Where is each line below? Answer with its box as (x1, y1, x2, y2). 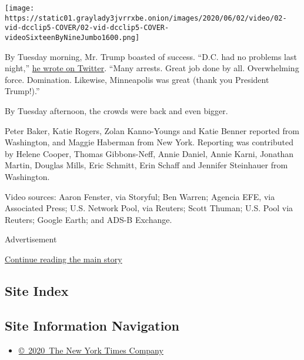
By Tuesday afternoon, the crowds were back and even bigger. (5, 105, 228, 116)
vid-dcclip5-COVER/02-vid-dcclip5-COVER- (5, 24, 169, 32)
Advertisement (5, 233, 57, 245)
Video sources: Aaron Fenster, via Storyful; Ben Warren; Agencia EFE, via (5, 190, 275, 202)
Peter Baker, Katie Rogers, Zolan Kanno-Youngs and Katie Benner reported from (5, 124, 299, 136)
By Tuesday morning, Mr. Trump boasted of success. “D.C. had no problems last (5, 50, 297, 62)
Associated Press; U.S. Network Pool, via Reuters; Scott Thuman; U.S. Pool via (5, 202, 293, 214)
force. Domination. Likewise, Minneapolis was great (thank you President (5, 73, 269, 85)
